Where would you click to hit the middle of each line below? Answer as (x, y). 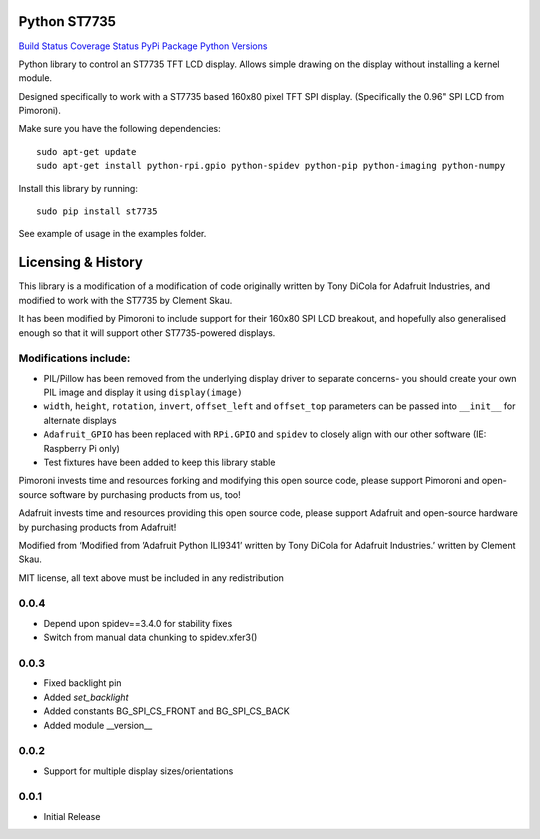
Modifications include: (74, 358)
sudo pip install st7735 (97, 211)
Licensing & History (81, 262)
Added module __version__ (98, 725)
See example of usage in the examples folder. (112, 234)
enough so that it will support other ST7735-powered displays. (147, 332)
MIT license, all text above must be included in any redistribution (151, 577)
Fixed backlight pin (82, 683)
